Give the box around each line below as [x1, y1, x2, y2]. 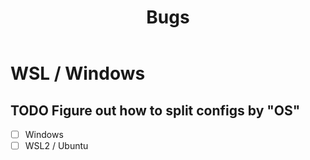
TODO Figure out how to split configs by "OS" [10, 102, 301, 119]
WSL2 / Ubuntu [24, 140, 89, 152]
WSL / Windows [10, 62, 146, 85]
